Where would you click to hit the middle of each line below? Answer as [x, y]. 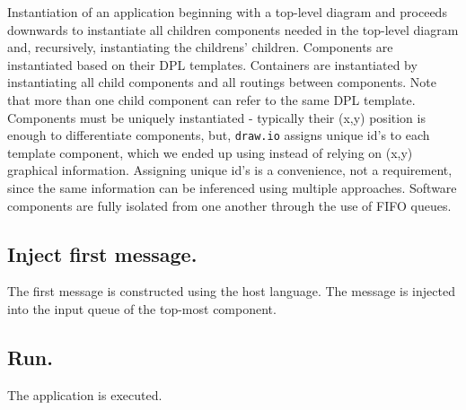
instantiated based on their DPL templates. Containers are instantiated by [212, 64]
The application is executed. [85, 394]
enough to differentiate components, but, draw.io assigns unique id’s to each [219, 135]
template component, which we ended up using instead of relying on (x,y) [210, 152]
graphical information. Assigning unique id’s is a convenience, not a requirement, [230, 170]
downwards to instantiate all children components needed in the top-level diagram [233, 29]
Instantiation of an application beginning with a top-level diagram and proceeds [227, 12]
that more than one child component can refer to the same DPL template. [211, 99]
